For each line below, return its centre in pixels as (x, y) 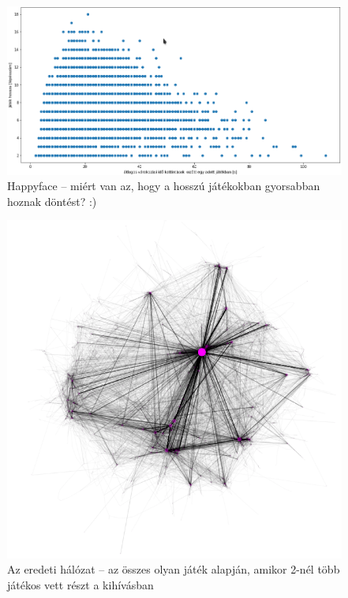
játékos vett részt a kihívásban (80, 584)
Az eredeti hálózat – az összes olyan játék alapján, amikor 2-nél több (174, 569)
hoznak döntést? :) (52, 201)
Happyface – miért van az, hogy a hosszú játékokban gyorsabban (164, 186)
